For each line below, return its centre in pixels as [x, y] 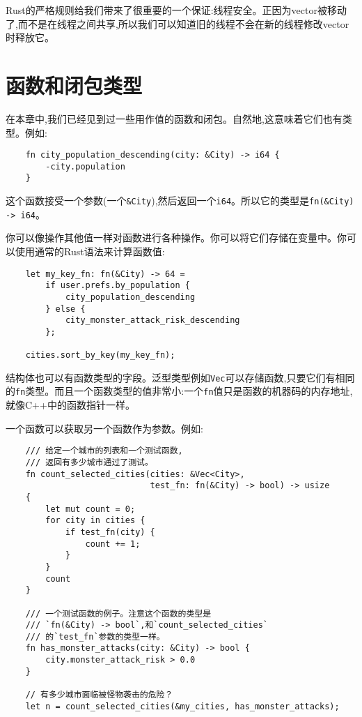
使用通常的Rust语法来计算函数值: [90, 251]
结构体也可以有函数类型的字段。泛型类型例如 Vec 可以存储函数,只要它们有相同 [180, 377]
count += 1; [113, 544]
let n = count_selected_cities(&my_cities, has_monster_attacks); [182, 706]
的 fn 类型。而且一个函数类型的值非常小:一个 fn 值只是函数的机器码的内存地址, [179, 391]
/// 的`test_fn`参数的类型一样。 [95, 636]
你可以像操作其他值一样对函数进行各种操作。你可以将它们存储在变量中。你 [176, 237]
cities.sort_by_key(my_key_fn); [100, 355]
